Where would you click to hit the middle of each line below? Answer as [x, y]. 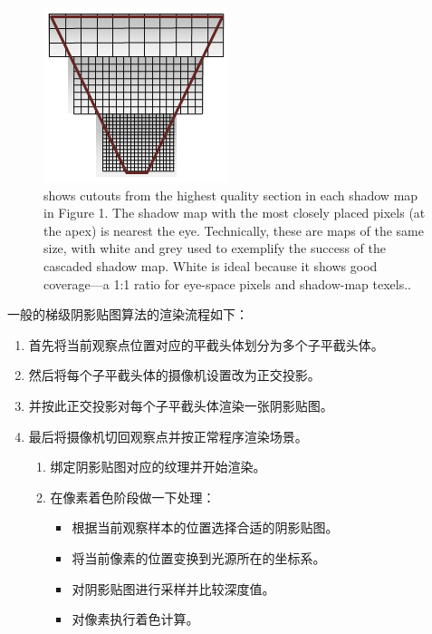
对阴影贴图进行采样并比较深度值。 [173, 588]
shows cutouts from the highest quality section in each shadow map [231, 195]
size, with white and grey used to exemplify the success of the [215, 248]
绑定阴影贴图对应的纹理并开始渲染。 [158, 467]
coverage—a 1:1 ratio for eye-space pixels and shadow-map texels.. [227, 283]
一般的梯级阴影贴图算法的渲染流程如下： [128, 314]
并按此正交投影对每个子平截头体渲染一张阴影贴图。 [181, 405]
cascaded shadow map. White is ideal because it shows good [211, 265]
